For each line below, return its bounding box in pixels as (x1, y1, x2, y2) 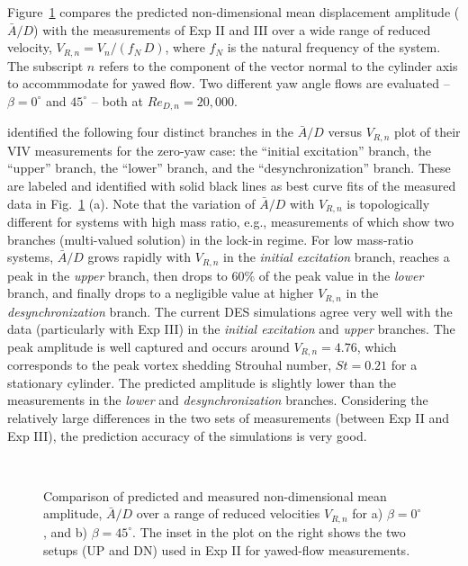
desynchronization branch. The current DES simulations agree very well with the (7, 301, 453, 320)
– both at (91, 91, 143, 110)
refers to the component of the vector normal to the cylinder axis (98, 56, 458, 75)
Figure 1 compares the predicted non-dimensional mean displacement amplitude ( (7, 3, 460, 21)
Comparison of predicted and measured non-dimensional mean (43, 486, 387, 505)
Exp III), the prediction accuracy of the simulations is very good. (7, 426, 367, 445)
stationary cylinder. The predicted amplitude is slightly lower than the (7, 373, 397, 391)
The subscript (7, 56, 84, 75)
